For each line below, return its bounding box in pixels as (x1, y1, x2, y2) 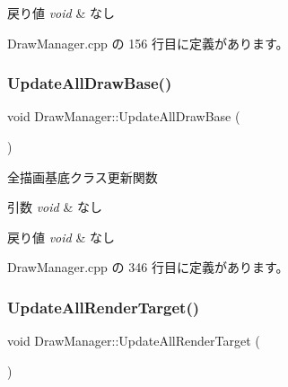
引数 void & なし (7, 198, 102, 216)
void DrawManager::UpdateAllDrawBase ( (7, 107, 240, 126)
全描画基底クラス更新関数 (7, 167, 158, 186)
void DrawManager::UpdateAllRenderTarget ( (7, 331, 260, 350)
